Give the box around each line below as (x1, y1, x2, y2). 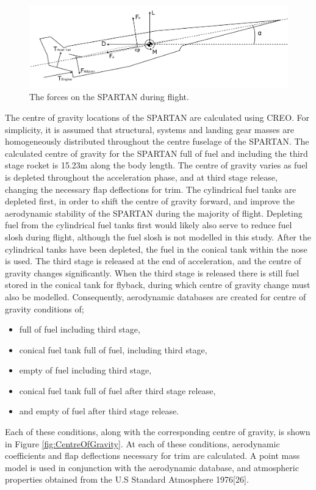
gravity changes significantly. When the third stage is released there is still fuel (5, 266, 300, 279)
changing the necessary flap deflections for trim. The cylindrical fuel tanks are (5, 182, 296, 195)
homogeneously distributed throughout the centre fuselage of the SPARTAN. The (5, 135, 309, 148)
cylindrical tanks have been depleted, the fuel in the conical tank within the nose (5, 242, 307, 255)
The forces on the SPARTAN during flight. (29, 90, 189, 103)
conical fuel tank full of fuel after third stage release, (19, 384, 216, 397)
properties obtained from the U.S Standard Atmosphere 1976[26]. (5, 473, 249, 486)
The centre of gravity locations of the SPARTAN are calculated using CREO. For (5, 111, 310, 123)
